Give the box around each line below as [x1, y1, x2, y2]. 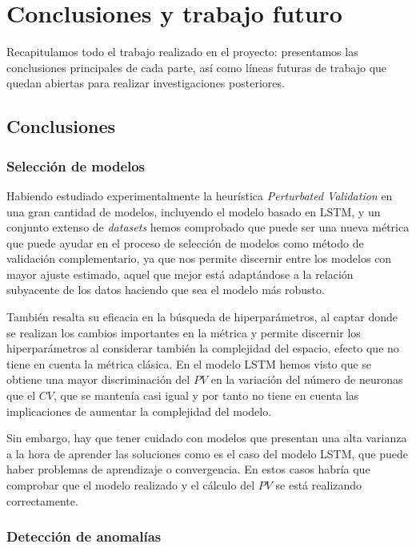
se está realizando [275, 477, 362, 493]
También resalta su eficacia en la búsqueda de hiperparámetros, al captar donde [6, 308, 398, 325]
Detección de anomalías [6, 526, 162, 546]
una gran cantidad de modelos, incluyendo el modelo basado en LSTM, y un [6, 203, 381, 220]
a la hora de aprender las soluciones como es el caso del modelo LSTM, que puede [6, 445, 408, 461]
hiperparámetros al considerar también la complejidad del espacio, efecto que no [6, 340, 399, 357]
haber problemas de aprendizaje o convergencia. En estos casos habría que [6, 461, 370, 477]
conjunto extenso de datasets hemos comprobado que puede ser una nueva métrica [6, 219, 410, 236]
